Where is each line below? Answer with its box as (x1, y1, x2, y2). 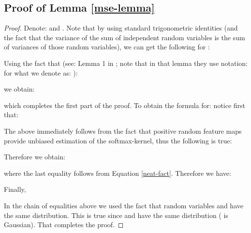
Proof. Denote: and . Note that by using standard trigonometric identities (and (4, 23, 238, 33)
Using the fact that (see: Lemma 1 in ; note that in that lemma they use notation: (4, 58, 248, 68)
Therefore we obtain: (4, 152, 65, 162)
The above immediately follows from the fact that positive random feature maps (4, 125, 242, 136)
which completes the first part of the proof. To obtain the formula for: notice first (4, 100, 246, 110)
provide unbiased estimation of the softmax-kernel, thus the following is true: (4, 135, 232, 145)
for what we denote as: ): (4, 67, 78, 78)
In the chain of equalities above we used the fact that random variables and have (4, 200, 243, 210)
